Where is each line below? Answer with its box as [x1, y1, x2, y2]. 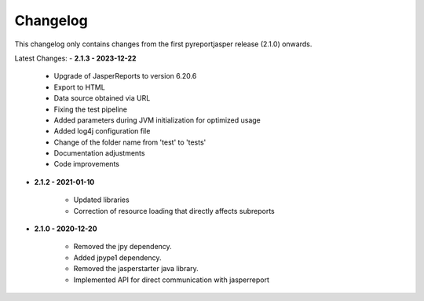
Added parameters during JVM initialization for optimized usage [53, 115, 261, 125]
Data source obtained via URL [53, 94, 151, 103]
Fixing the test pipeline [53, 105, 127, 114]
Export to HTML [53, 83, 105, 92]
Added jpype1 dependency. [73, 252, 162, 262]
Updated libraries [73, 195, 130, 204]
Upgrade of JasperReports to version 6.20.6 [53, 72, 197, 81]
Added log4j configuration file [53, 127, 151, 136]
